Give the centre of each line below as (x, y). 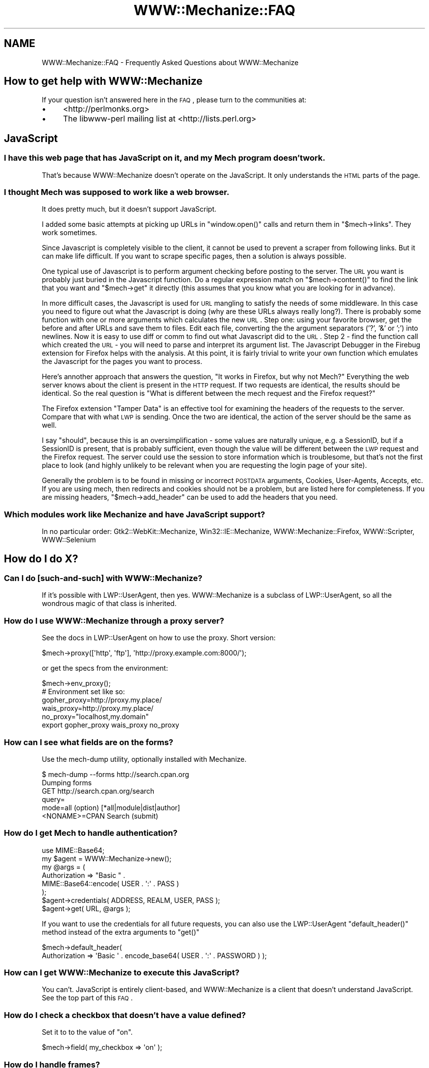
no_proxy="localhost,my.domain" (95, 717)
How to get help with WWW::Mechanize (103, 81)
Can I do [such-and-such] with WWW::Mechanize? (103, 578)
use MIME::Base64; (73, 850)
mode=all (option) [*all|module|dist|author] (111, 807)
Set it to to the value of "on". (87, 1032)
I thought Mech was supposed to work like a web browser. (117, 192)
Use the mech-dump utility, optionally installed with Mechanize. (144, 759)
